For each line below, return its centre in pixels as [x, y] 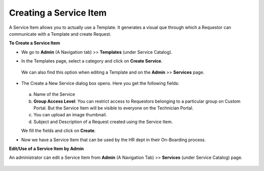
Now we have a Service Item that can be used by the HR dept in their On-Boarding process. [114, 140]
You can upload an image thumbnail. [70, 115]
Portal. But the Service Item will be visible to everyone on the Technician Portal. [113, 108]
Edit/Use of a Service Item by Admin [46, 149]
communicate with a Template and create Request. [60, 34]
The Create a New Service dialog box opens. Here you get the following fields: [100, 83]
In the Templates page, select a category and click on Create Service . [92, 61]
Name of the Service [54, 94]
